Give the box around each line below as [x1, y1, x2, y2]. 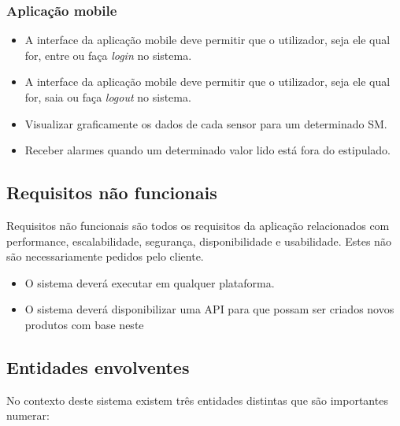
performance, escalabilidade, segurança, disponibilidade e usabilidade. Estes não [6, 232, 391, 249]
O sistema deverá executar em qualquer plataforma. [24, 274, 275, 291]
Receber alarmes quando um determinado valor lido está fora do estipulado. [24, 142, 391, 158]
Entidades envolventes [6, 354, 190, 379]
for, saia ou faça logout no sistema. [24, 89, 191, 105]
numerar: [6, 407, 50, 424]
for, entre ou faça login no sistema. [24, 46, 192, 63]
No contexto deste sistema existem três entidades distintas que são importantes [6, 391, 388, 408]
